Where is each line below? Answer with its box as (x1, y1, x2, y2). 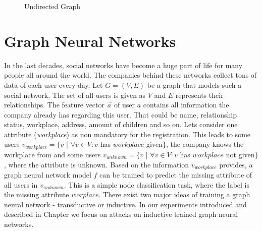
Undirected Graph (24, 1, 81, 11)
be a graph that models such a (147, 79, 242, 90)
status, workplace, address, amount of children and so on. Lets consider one (4, 119, 238, 130)
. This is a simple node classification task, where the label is (64, 179, 249, 190)
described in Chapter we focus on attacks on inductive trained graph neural (4, 209, 238, 219)
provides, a (219, 159, 253, 169)
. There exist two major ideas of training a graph (98, 189, 250, 200)
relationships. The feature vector (4, 99, 104, 110)
